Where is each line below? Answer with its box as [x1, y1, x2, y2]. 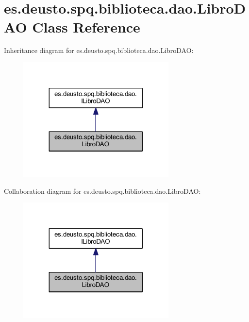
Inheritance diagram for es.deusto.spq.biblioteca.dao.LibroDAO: [4, 45, 194, 55]
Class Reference [32, 17, 140, 37]
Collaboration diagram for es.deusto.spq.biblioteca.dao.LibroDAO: [4, 186, 201, 196]
